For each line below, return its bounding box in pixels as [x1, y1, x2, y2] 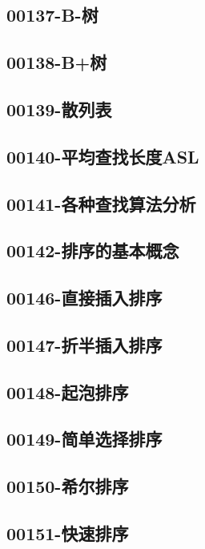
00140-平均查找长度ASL [6, 143, 199, 168]
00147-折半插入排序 [6, 332, 163, 357]
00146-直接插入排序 [6, 285, 163, 310]
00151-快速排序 [6, 520, 129, 545]
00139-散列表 [6, 96, 112, 121]
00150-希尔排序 [6, 474, 129, 499]
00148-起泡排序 [6, 379, 129, 404]
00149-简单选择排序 [6, 426, 163, 451]
